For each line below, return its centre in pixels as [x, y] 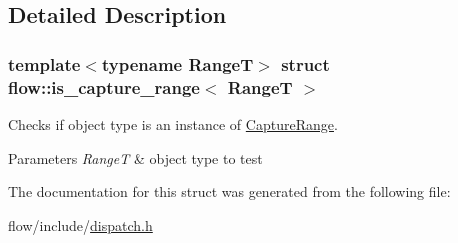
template [44, 63]
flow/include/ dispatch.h [80, 224]
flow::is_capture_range [104, 86]
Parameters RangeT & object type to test [135, 157]
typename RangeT [177, 63]
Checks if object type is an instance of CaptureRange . [173, 123]
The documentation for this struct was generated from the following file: [229, 191]
